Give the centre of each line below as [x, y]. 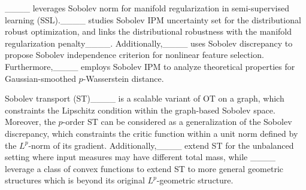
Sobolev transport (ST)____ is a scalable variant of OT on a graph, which [145, 98]
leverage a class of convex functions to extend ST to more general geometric [144, 168]
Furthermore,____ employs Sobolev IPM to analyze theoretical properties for [150, 66]
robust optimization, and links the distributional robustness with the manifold [148, 31]
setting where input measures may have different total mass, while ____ [140, 157]
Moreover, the [30, 122]
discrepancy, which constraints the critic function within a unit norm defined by [152, 133]
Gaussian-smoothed [40, 78]
